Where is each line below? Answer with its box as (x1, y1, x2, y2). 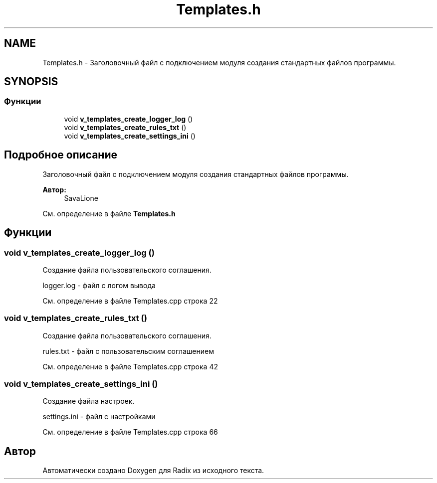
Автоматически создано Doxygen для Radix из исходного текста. (42, 466, 264, 475)
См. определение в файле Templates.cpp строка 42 (42, 362, 218, 371)
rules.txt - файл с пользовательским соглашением (42, 346, 214, 355)
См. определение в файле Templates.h (42, 209, 176, 218)
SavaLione (64, 193, 98, 202)
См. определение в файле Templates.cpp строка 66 (42, 428, 218, 437)
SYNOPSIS (4, 75, 58, 88)
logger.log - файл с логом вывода (42, 281, 156, 290)
